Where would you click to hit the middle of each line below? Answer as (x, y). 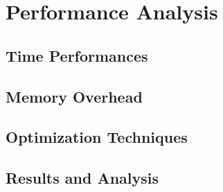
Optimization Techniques (97, 137)
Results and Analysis (82, 178)
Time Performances (77, 55)
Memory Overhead (74, 96)
